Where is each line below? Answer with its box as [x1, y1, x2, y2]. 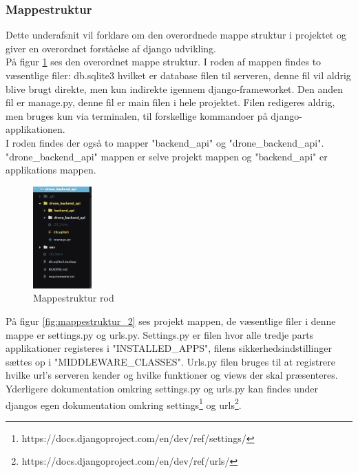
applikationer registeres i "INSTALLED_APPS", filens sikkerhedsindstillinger [6, 341, 332, 355]
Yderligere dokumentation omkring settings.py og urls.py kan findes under [6, 381, 319, 395]
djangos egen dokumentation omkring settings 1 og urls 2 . [6, 395, 242, 412]
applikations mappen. [6, 162, 96, 177]
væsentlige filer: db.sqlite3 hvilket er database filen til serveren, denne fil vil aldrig [6, 68, 351, 82]
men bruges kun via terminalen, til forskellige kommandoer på [6, 108, 268, 123]
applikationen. [6, 122, 65, 136]
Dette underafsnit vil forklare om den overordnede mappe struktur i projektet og [6, 28, 346, 42]
